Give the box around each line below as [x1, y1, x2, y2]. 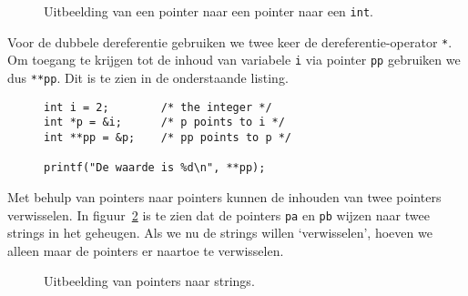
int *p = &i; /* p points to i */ [44, 116, 285, 129]
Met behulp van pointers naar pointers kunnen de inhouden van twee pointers [7, 187, 442, 206]
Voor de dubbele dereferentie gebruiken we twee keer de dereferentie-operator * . [7, 32, 453, 51]
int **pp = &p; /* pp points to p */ [44, 130, 292, 144]
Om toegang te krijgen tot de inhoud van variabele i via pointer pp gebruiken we [7, 50, 461, 69]
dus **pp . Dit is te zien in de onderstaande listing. [7, 67, 289, 87]
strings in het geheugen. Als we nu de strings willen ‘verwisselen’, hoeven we [7, 223, 432, 242]
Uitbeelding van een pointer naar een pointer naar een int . [44, 2, 373, 20]
